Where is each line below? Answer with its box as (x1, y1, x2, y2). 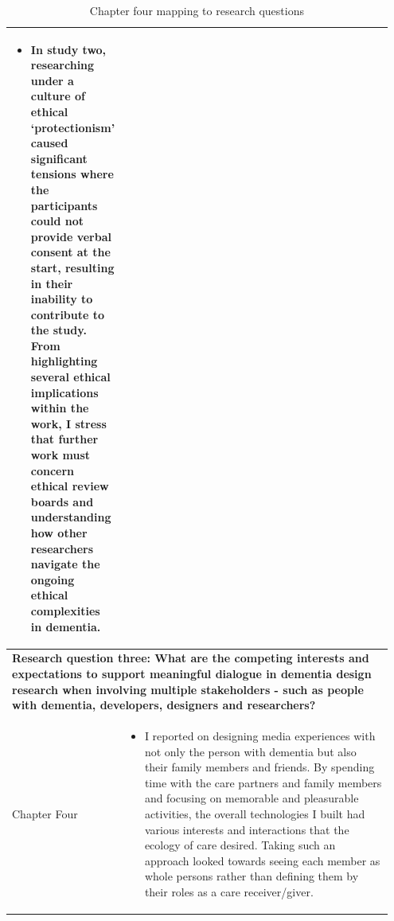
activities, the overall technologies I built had (144, 806, 365, 821)
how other (30, 525, 88, 541)
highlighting (30, 353, 98, 369)
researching (30, 57, 95, 73)
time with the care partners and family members (144, 774, 382, 790)
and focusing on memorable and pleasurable (144, 790, 359, 806)
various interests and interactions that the (144, 821, 349, 837)
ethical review (30, 478, 109, 494)
